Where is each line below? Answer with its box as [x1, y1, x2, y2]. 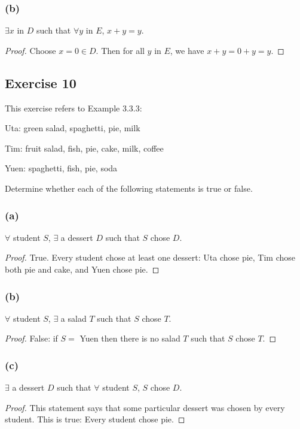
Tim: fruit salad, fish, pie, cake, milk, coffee [5, 141, 164, 154]
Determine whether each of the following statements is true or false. [5, 182, 253, 194]
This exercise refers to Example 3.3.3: [5, 101, 142, 114]
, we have [170, 44, 204, 56]
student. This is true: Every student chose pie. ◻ [5, 413, 185, 425]
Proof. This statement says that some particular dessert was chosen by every [5, 401, 285, 413]
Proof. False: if [5, 332, 58, 345]
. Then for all [96, 44, 145, 56]
